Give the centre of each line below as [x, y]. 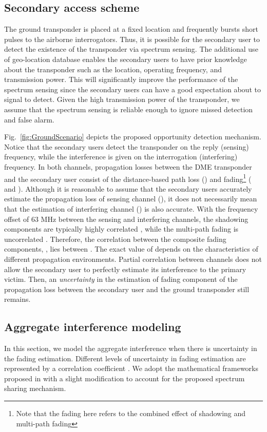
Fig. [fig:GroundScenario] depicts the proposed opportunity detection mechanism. [133, 137]
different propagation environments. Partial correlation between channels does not [133, 259]
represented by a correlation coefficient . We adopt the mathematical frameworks [131, 368]
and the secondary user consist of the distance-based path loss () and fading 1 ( [128, 178]
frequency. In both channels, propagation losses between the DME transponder [128, 166]
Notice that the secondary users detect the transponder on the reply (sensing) [127, 146]
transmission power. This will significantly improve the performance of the [121, 79]
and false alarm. [29, 119]
